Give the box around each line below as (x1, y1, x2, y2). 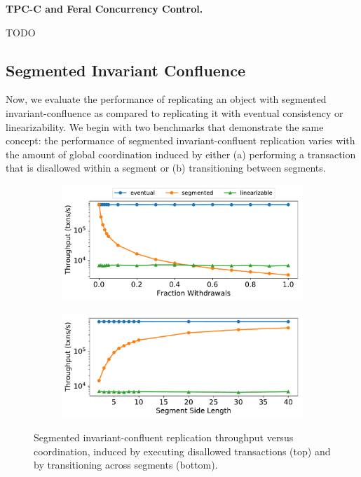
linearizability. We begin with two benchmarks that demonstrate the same (6, 119, 324, 134)
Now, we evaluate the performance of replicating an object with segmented (6, 92, 327, 106)
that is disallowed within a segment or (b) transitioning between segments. (6, 160, 326, 175)
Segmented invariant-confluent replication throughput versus (34, 430, 294, 445)
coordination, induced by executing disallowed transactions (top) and (34, 443, 331, 458)
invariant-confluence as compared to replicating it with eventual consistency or (6, 105, 343, 120)
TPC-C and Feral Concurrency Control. (6, 1, 203, 15)
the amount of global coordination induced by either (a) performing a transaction (6, 146, 356, 161)
